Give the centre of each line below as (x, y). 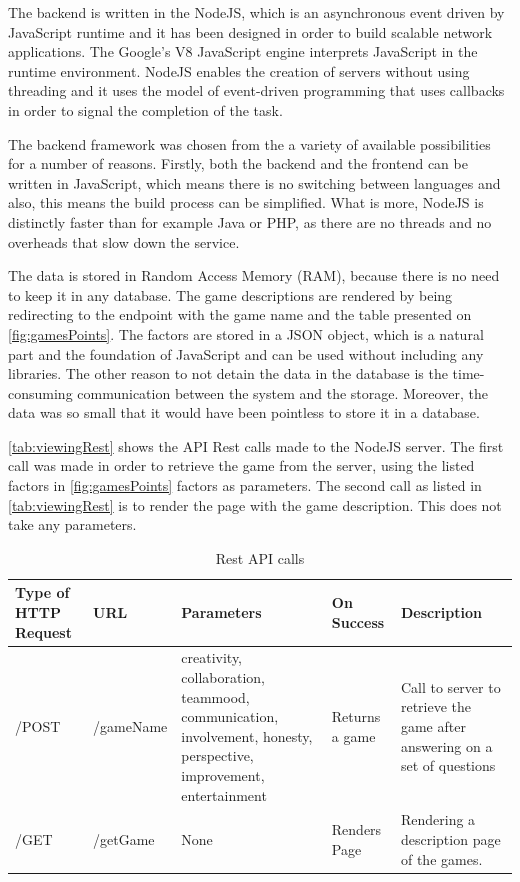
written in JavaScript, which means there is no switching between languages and (254, 182)
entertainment (224, 794)
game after (433, 726)
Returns (356, 716)
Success (358, 621)
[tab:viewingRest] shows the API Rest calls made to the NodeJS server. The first (256, 445)
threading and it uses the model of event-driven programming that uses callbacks (256, 90)
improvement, (223, 775)
